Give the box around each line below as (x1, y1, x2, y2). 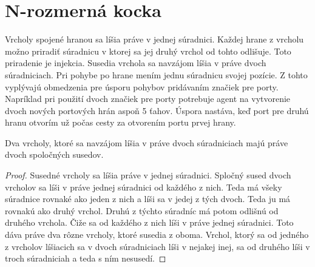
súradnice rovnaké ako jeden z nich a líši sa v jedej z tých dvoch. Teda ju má (5, 192, 291, 205)
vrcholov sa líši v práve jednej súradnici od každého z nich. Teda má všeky (5, 180, 282, 193)
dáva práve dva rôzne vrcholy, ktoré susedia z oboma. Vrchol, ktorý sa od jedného (5, 228, 309, 241)
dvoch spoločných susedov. (5, 148, 104, 161)
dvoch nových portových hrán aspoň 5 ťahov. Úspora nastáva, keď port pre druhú (5, 104, 309, 117)
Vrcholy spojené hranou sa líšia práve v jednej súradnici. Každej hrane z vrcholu (5, 33, 304, 46)
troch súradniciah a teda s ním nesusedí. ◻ (5, 252, 166, 265)
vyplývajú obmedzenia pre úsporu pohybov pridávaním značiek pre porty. (5, 80, 279, 93)
